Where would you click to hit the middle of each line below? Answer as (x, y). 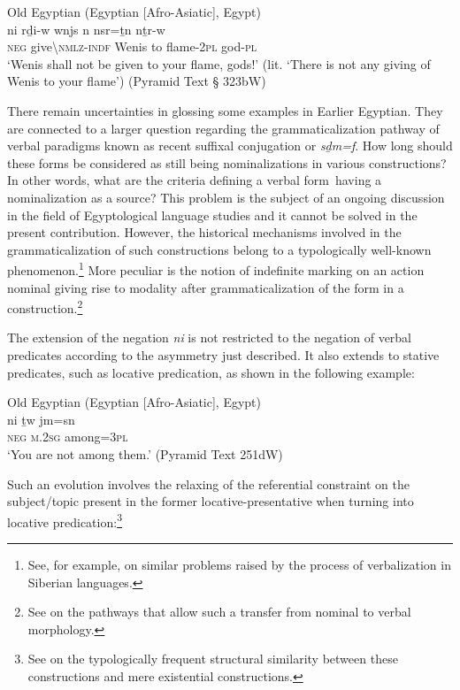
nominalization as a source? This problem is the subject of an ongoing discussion (226, 197)
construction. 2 (45, 307)
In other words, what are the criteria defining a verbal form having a (195, 180)
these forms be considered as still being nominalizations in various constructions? (227, 162)
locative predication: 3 (65, 520)
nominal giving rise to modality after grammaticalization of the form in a (206, 287)
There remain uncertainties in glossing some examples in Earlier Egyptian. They (225, 110)
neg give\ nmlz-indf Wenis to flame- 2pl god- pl (132, 46)
